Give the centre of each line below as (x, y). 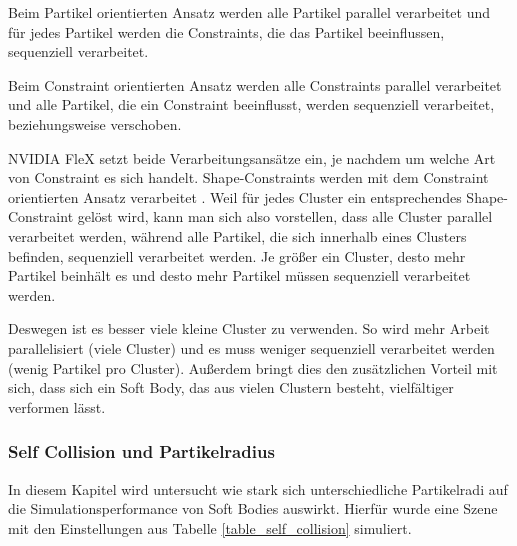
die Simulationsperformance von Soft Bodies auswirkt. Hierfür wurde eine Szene (253, 508)
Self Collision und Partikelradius (141, 451)
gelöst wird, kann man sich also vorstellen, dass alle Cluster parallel (285, 216)
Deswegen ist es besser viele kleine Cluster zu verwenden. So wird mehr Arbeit (249, 328)
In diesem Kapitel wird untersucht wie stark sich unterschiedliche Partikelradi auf (258, 488)
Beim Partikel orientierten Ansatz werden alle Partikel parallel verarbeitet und (249, 12)
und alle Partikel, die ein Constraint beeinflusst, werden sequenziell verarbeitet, (251, 104)
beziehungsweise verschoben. (95, 123)
